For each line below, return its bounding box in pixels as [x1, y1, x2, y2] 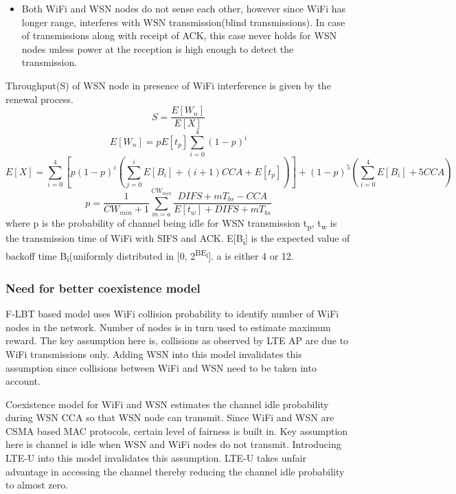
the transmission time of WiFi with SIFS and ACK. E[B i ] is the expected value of [5, 231, 350, 247]
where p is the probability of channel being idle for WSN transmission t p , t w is [5, 215, 337, 232]
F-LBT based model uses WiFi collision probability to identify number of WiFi [5, 306, 339, 321]
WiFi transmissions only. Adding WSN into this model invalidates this [5, 346, 302, 361]
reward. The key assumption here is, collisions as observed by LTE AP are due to [5, 333, 349, 348]
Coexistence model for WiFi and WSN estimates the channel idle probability [5, 396, 329, 411]
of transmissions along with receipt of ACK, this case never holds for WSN [21, 28, 337, 43]
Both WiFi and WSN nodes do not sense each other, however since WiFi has [21, 1, 346, 15]
